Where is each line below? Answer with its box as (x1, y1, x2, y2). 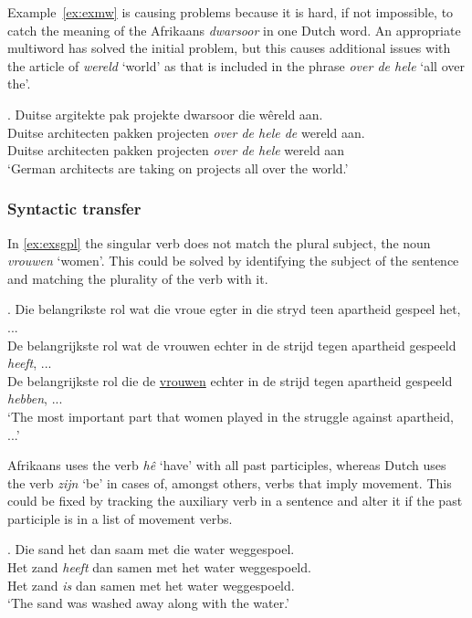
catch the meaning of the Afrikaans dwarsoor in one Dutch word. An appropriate (7, 20, 461, 39)
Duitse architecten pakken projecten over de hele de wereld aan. (7, 122, 365, 141)
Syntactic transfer (7, 197, 142, 220)
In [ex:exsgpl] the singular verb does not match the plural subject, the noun (7, 233, 431, 252)
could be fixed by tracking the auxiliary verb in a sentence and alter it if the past (7, 491, 463, 510)
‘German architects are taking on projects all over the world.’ (7, 158, 349, 177)
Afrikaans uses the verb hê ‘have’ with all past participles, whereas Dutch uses (7, 456, 446, 475)
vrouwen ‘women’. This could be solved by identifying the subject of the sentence (7, 251, 459, 270)
